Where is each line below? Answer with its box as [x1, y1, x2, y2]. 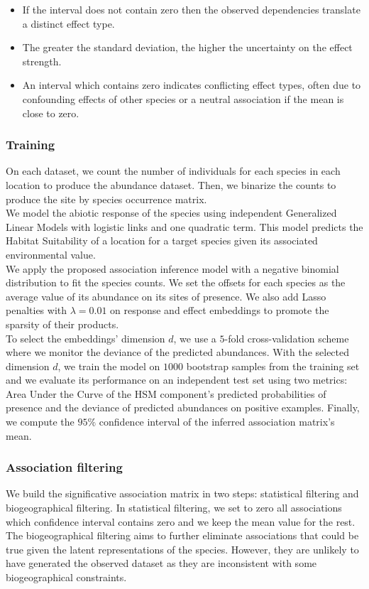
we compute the [6, 414, 75, 429]
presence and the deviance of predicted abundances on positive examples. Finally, [6, 400, 360, 415]
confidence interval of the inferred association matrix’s [99, 414, 335, 429]
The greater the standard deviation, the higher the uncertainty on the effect [22, 40, 353, 55]
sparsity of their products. [6, 316, 119, 331]
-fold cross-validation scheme [224, 330, 349, 345]
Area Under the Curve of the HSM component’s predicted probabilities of [6, 386, 326, 401]
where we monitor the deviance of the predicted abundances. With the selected [6, 345, 350, 360]
